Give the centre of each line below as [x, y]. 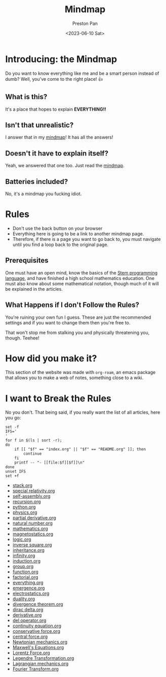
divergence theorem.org [38, 604]
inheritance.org [28, 550]
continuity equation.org [37, 626]
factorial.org [25, 577]
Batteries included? [37, 181]
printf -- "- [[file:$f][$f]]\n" [50, 463]
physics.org [25, 512]
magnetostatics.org [33, 534]
